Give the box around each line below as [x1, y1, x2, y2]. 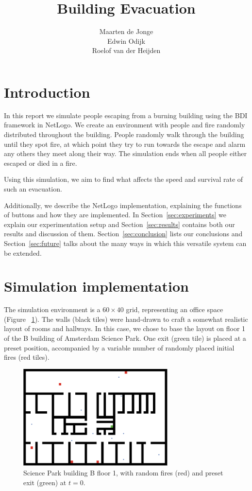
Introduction [4, 82, 90, 102]
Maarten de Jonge [99, 26, 153, 36]
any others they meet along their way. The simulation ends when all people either [4, 148, 247, 158]
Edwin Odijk [107, 35, 145, 46]
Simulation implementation [4, 276, 189, 296]
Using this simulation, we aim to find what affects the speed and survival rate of [4, 174, 243, 184]
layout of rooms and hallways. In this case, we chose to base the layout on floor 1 [4, 323, 246, 333]
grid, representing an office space [126, 304, 223, 315]
